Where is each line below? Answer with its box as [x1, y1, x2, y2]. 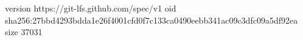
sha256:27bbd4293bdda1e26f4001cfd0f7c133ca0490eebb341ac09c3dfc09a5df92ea [5, 13, 298, 26]
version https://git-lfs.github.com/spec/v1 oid [5, 2, 176, 14]
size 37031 [5, 25, 43, 38]
